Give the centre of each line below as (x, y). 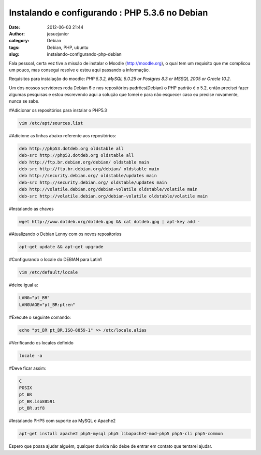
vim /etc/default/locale (49, 272)
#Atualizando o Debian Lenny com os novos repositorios (65, 234)
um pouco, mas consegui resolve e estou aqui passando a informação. (79, 70)
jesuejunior (58, 33)
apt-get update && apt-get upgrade (61, 247)
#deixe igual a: (23, 285)
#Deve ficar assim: (28, 368)
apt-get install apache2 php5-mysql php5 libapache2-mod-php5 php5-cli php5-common (121, 434)
